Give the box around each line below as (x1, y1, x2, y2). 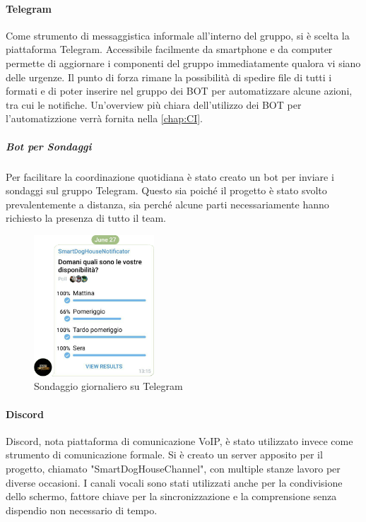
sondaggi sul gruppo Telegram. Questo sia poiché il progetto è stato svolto (6, 183, 327, 198)
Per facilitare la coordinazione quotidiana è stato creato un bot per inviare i (6, 169, 334, 184)
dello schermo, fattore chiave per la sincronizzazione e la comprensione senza (6, 489, 337, 504)
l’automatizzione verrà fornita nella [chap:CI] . (6, 111, 203, 126)
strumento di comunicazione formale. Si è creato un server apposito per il (6, 447, 323, 462)
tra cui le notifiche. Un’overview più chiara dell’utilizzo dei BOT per (6, 97, 302, 112)
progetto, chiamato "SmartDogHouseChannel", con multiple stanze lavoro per (6, 461, 341, 475)
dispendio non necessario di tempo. (6, 502, 158, 517)
